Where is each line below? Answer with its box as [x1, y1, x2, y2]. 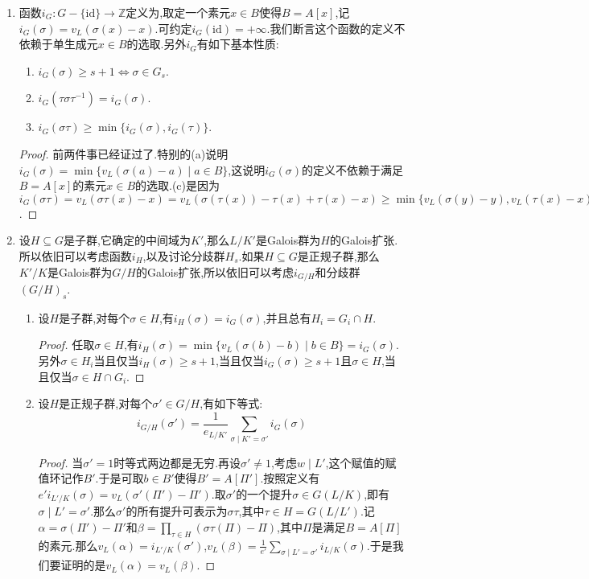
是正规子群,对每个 [59, 395, 153, 412]
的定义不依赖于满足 [301, 161, 403, 178]
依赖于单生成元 [19, 35, 98, 52]
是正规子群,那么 [297, 247, 380, 264]
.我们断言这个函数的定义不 [266, 19, 406, 36]
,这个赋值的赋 [325, 454, 397, 470]
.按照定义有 [260, 470, 320, 487]
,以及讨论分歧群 [142, 247, 225, 264]
